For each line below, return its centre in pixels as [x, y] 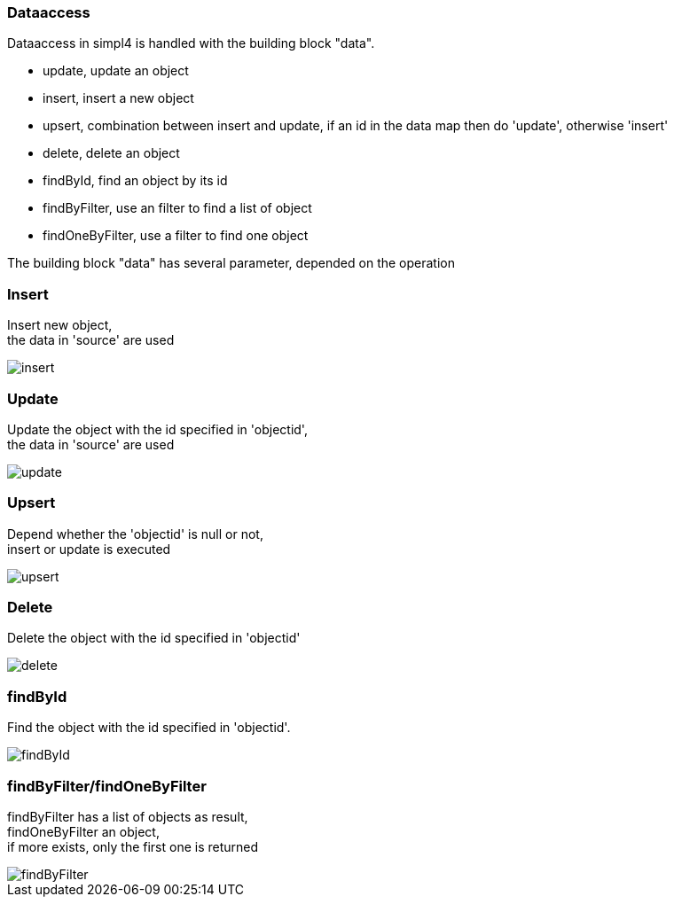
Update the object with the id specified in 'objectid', [157, 429]
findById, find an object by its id [135, 181]
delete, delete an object [111, 153]
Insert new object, [60, 325]
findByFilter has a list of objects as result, [128, 816]
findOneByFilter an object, [83, 831]
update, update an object [116, 71]
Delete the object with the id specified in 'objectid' [154, 638]
